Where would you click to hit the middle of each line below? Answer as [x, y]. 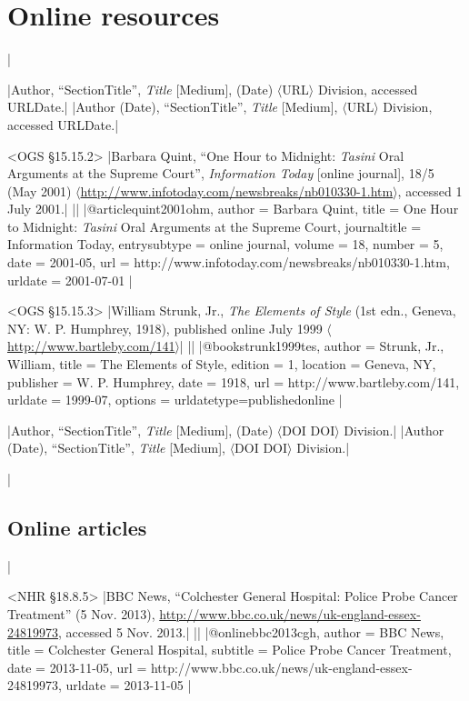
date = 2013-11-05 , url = [77, 667]
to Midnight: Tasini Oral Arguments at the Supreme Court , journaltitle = [215, 226]
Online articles [77, 527]
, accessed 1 [430, 190]
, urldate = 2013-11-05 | [125, 685]
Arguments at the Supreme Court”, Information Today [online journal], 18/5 [221, 173]
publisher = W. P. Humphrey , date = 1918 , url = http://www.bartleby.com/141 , [234, 381]
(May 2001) [40, 190]
